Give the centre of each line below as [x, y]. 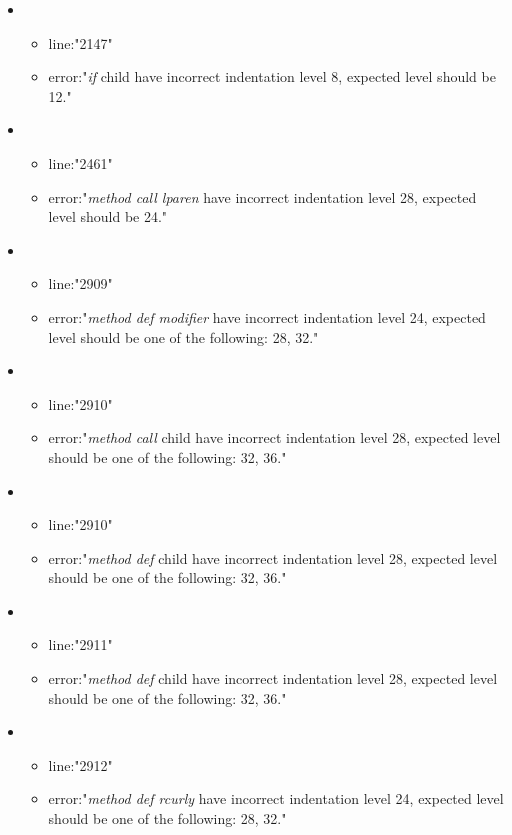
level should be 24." [108, 216]
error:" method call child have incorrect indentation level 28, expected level [274, 437]
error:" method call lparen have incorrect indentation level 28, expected [262, 196]
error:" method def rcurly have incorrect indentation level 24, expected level [276, 798]
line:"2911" [80, 644]
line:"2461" [80, 162]
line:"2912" [80, 764]
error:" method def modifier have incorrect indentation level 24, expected [267, 316]
